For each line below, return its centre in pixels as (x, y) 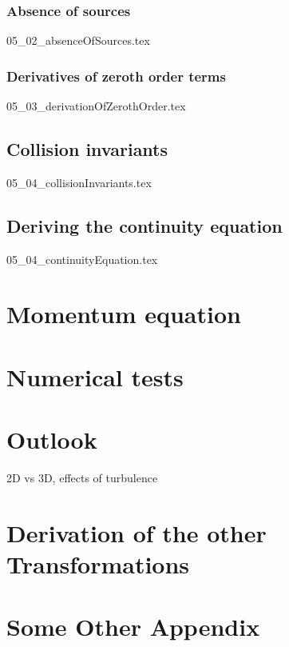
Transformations (98, 564)
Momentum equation (124, 314)
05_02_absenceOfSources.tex (78, 40)
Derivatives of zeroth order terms (116, 76)
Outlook (52, 439)
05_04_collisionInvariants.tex (79, 182)
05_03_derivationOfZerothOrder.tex (96, 106)
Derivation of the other (137, 532)
